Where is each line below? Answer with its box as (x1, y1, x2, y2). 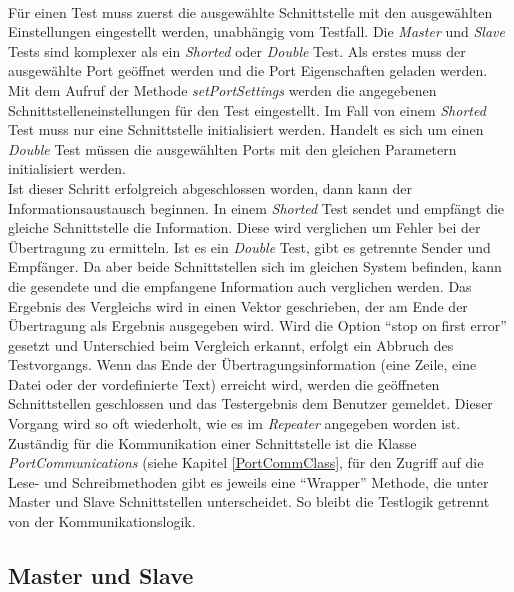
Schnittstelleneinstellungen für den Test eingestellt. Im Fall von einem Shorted (8, 99, 486, 120)
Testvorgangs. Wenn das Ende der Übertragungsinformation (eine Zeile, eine (8, 354, 477, 375)
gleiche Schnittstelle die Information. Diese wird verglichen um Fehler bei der (8, 217, 481, 238)
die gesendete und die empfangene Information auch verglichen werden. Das (8, 275, 472, 296)
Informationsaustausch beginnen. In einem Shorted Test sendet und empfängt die (8, 197, 505, 218)
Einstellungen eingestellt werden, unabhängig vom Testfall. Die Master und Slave (8, 21, 505, 42)
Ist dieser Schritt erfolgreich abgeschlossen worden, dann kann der (8, 177, 412, 198)
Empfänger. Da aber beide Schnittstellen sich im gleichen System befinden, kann (8, 256, 502, 277)
